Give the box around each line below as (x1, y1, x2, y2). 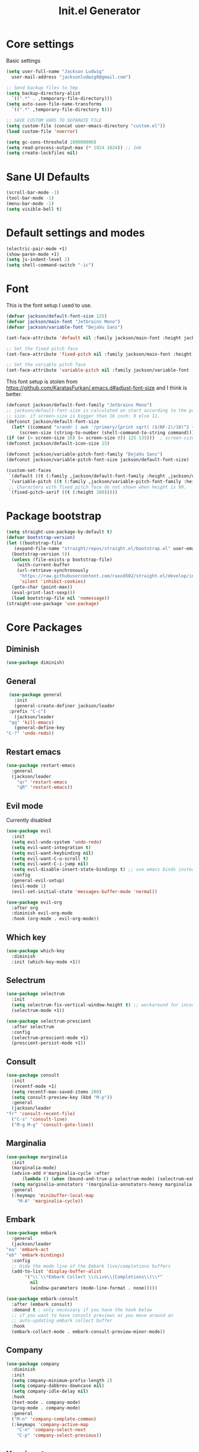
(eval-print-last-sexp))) (11, 589, 76, 596)
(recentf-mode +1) (11, 1083, 57, 1089)
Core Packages (6, 621, 82, 634)
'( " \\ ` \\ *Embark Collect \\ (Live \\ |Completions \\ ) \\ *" (24, 1274, 163, 1280)
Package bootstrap (6, 509, 102, 523)
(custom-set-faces (6, 467, 52, 473)
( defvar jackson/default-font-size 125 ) (6, 313, 108, 319)
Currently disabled (6, 817, 52, 824)
